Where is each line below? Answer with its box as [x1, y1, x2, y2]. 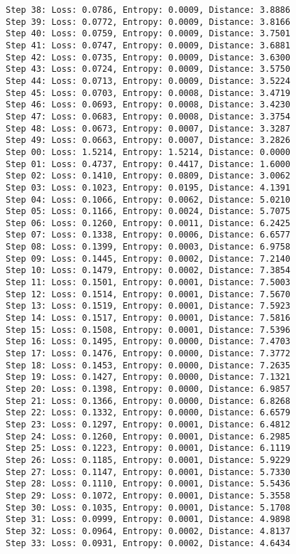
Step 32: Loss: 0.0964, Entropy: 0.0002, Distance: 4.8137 [6, 526, 290, 536]
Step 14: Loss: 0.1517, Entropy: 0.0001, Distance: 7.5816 [6, 313, 290, 324]
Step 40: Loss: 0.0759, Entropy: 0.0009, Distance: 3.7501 [6, 28, 290, 39]
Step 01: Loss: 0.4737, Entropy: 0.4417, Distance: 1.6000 [6, 159, 290, 169]
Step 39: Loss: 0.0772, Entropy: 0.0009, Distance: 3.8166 [6, 16, 290, 27]
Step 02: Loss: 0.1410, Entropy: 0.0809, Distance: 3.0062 [6, 171, 290, 181]
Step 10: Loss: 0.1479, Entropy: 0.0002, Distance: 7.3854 [6, 265, 290, 276]
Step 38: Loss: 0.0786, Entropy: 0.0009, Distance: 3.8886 [6, 5, 290, 15]
